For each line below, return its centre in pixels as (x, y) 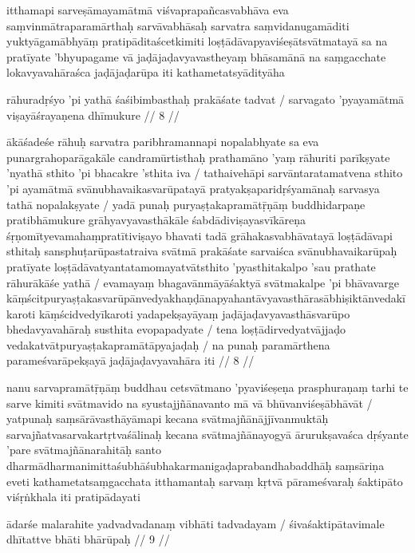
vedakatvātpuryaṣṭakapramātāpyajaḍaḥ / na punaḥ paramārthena (168, 344)
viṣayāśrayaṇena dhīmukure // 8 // (93, 115)
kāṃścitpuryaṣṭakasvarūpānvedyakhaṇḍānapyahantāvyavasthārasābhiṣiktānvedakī (206, 298)
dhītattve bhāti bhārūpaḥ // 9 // (88, 539)
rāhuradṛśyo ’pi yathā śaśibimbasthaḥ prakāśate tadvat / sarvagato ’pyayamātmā (206, 99)
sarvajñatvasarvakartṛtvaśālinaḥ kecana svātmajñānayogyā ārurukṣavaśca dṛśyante (207, 434)
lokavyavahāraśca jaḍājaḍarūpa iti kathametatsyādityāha (146, 72)
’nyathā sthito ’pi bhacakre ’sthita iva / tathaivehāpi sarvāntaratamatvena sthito (205, 173)
